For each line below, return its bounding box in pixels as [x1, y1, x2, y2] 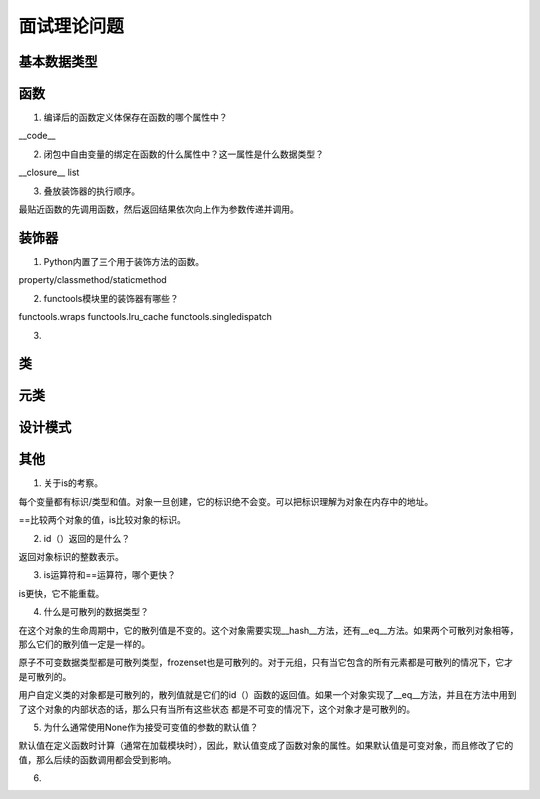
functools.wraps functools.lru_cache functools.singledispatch [18, 311, 272, 323]
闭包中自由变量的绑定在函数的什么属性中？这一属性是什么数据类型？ [43, 148, 324, 160]
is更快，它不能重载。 [18, 587, 105, 599]
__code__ [18, 130, 56, 142]
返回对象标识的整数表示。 [18, 551, 124, 563]
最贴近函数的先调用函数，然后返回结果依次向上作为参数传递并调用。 [18, 203, 299, 215]
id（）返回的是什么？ [43, 532, 130, 544]
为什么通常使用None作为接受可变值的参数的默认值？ [43, 721, 259, 733]
